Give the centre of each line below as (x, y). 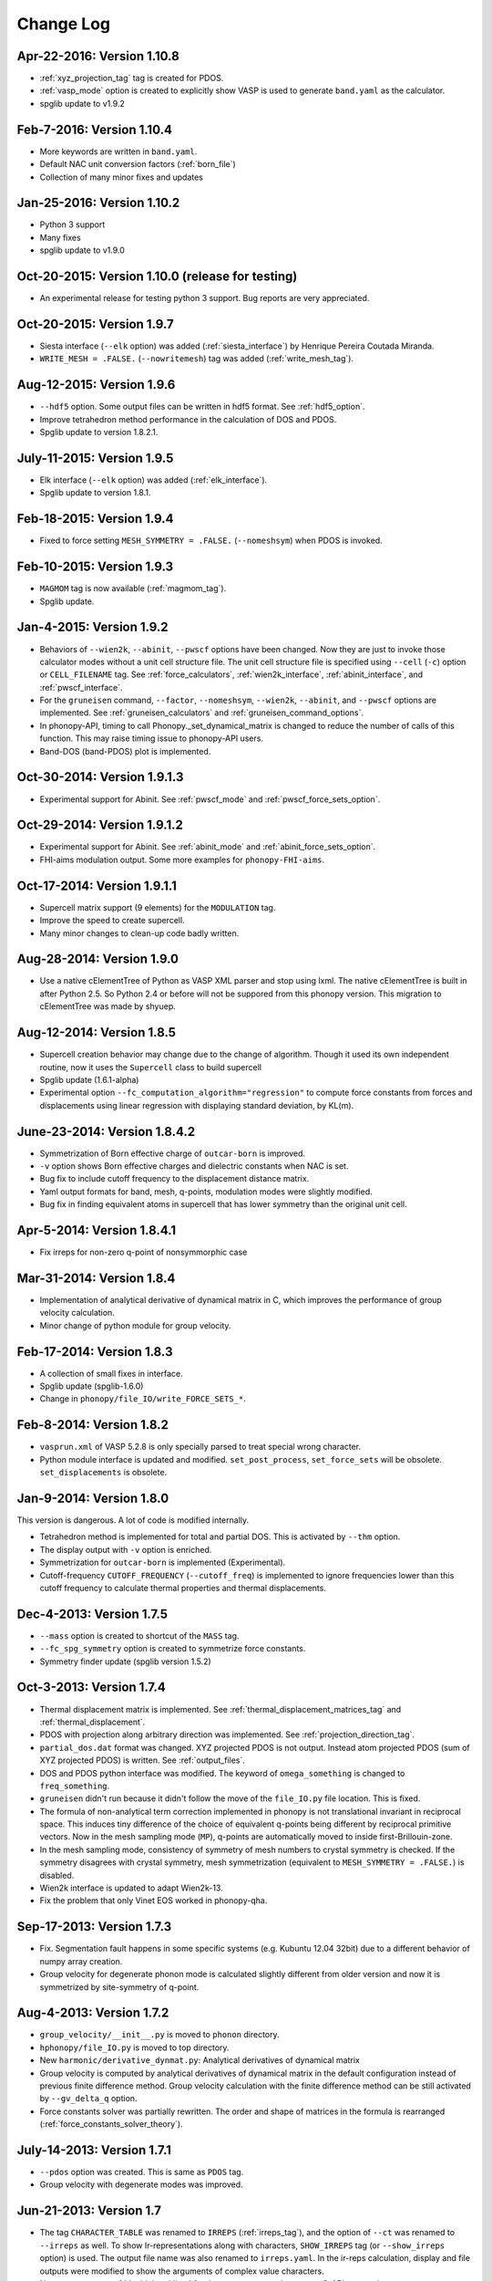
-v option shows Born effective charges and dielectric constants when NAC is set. (194, 1166)
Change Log (64, 24)
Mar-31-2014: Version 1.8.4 (96, 1278)
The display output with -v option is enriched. (126, 1549)
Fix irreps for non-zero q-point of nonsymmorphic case (143, 1252)
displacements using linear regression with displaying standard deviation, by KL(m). (197, 1105)
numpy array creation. (81, 1961)
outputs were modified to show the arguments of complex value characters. (182, 2271)
